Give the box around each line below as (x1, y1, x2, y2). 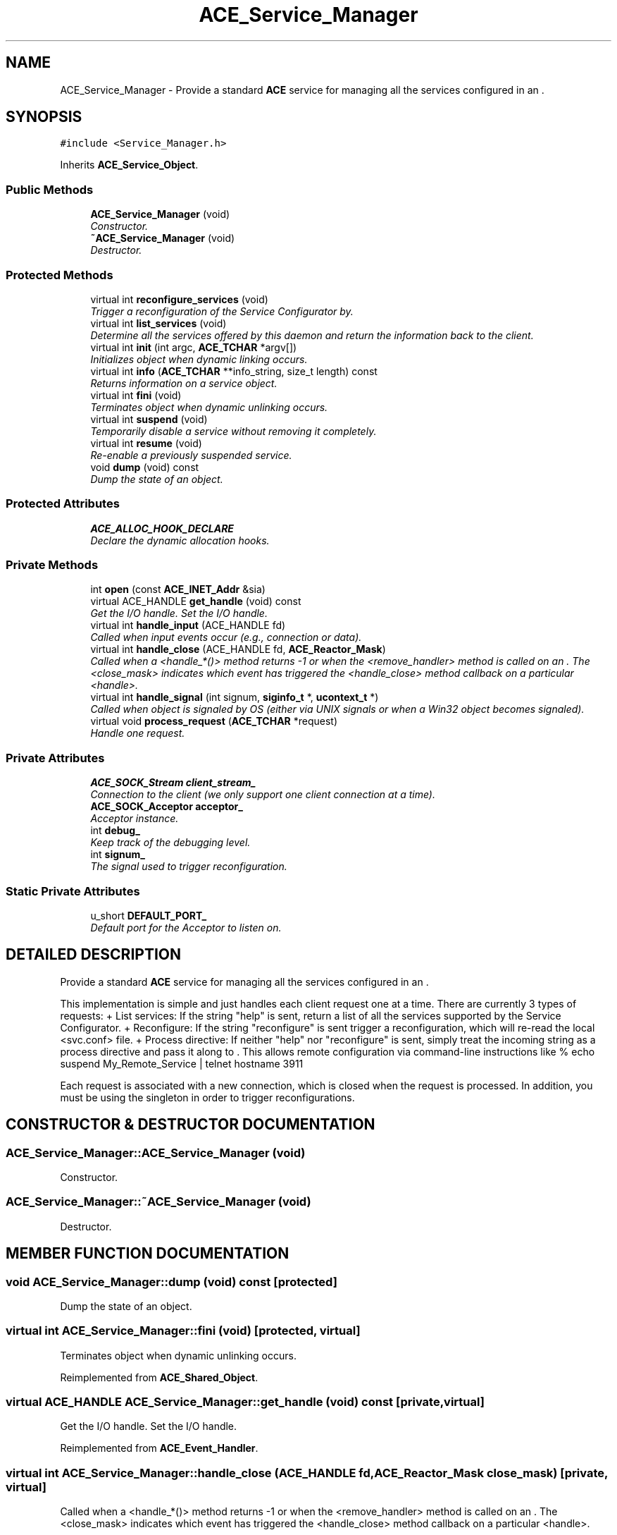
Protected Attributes (6, 496, 120, 511)
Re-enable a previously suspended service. (90, 448, 292, 461)
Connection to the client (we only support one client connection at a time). (90, 788, 435, 801)
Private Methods (6, 558, 99, 573)
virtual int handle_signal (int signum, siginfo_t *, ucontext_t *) (90, 691, 379, 704)
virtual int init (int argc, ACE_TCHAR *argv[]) (90, 341, 297, 353)
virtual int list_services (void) (90, 317, 227, 329)
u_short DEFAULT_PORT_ (90, 909, 207, 922)
